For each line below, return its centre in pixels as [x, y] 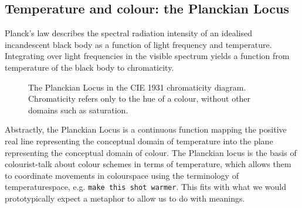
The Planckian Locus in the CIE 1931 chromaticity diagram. [137, 87]
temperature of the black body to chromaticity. [89, 67]
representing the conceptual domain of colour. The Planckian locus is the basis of [151, 152]
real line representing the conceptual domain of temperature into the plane [139, 141]
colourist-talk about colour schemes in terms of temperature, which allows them [148, 164]
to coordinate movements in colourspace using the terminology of [122, 175]
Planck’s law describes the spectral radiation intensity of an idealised [128, 33]
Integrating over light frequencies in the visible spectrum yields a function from [147, 56]
